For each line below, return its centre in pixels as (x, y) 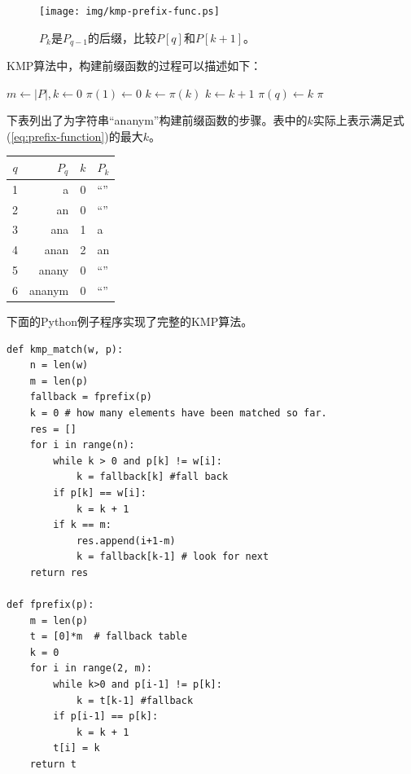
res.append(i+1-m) (126, 541)
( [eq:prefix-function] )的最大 (75, 136)
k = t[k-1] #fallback (135, 700)
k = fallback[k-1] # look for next (173, 557)
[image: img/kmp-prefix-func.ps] (129, 11)
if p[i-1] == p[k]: (106, 717)
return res (59, 572)
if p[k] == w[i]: (100, 493)
